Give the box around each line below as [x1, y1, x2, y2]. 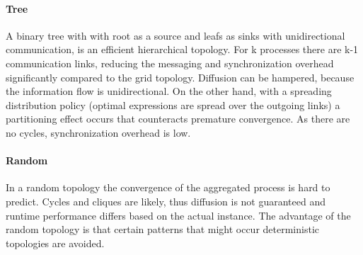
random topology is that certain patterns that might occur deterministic [6, 222, 320, 237]
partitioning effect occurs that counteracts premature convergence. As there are [6, 111, 350, 126]
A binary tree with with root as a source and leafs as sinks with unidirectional [6, 28, 345, 42]
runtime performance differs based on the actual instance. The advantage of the [6, 208, 351, 222]
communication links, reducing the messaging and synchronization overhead [6, 55, 334, 70]
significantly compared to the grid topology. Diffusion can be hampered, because [6, 69, 355, 84]
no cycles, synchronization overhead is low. [6, 125, 191, 140]
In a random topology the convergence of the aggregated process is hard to [6, 180, 330, 195]
